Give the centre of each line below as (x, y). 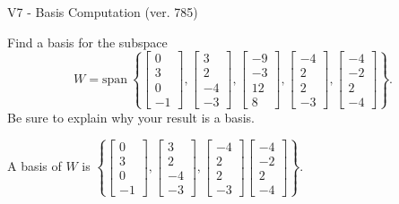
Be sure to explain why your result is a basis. (131, 117)
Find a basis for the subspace (87, 42)
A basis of (35, 166)
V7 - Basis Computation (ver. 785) (103, 12)
